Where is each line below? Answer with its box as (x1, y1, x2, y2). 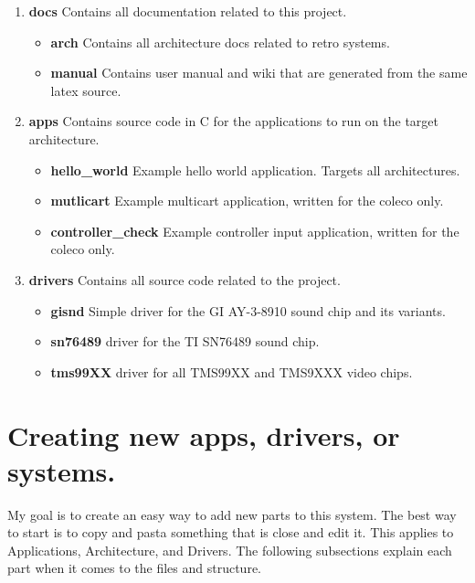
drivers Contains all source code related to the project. (28, 270, 341, 289)
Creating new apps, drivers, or (7, 416, 400, 453)
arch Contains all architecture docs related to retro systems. (50, 32, 390, 51)
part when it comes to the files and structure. (7, 558, 261, 578)
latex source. (50, 80, 121, 100)
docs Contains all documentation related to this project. (28, 2, 347, 20)
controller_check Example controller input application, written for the (50, 221, 459, 240)
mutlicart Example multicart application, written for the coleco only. (50, 191, 444, 210)
